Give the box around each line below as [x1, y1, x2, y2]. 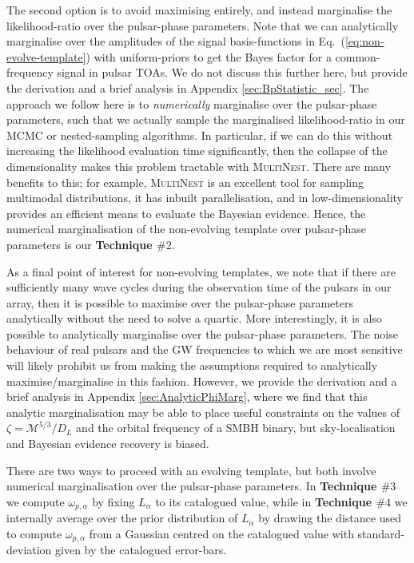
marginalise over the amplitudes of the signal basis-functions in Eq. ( [6, 33, 345, 50]
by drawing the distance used [258, 509, 401, 526]
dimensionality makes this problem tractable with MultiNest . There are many [6, 157, 391, 174]
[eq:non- [344, 33, 384, 50]
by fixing [92, 493, 135, 509]
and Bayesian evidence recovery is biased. [6, 435, 209, 452]
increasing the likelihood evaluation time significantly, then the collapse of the [6, 142, 388, 159]
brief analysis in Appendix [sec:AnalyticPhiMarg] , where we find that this [6, 388, 368, 405]
